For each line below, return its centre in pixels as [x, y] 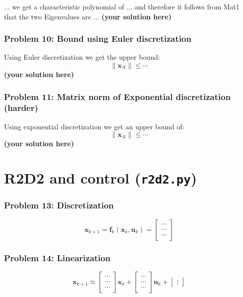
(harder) [21, 108]
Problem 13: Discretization [59, 205]
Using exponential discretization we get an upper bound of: [94, 126]
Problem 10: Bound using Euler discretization [98, 39]
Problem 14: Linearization [57, 257]
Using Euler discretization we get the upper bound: [82, 57]
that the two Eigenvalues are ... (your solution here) [88, 16]
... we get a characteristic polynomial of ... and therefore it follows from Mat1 [122, 6]
